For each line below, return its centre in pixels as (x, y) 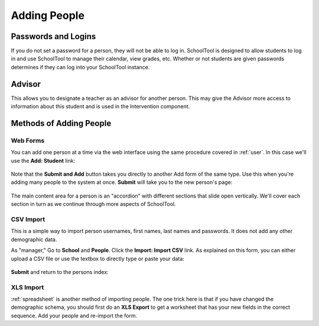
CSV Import (28, 220)
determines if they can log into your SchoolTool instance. (80, 67)
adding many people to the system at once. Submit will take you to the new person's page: (122, 182)
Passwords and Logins (53, 36)
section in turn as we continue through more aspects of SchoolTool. (94, 204)
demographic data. (34, 239)
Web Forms (28, 140)
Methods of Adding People (61, 123)
